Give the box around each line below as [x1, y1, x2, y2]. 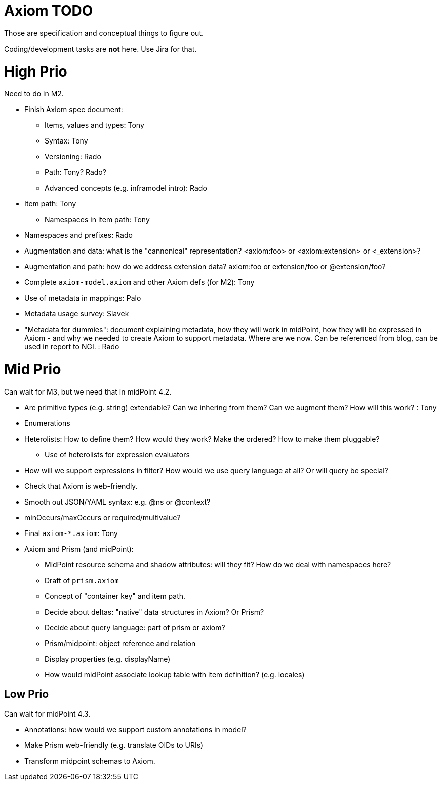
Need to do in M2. [4, 89, 64, 98]
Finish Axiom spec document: [24, 105, 123, 114]
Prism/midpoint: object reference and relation [45, 638, 196, 648]
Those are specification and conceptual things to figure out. [4, 28, 204, 38]
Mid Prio [4, 361, 61, 378]
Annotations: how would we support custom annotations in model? [24, 725, 247, 734]
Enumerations [24, 418, 70, 427]
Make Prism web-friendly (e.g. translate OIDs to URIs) [24, 740, 204, 750]
